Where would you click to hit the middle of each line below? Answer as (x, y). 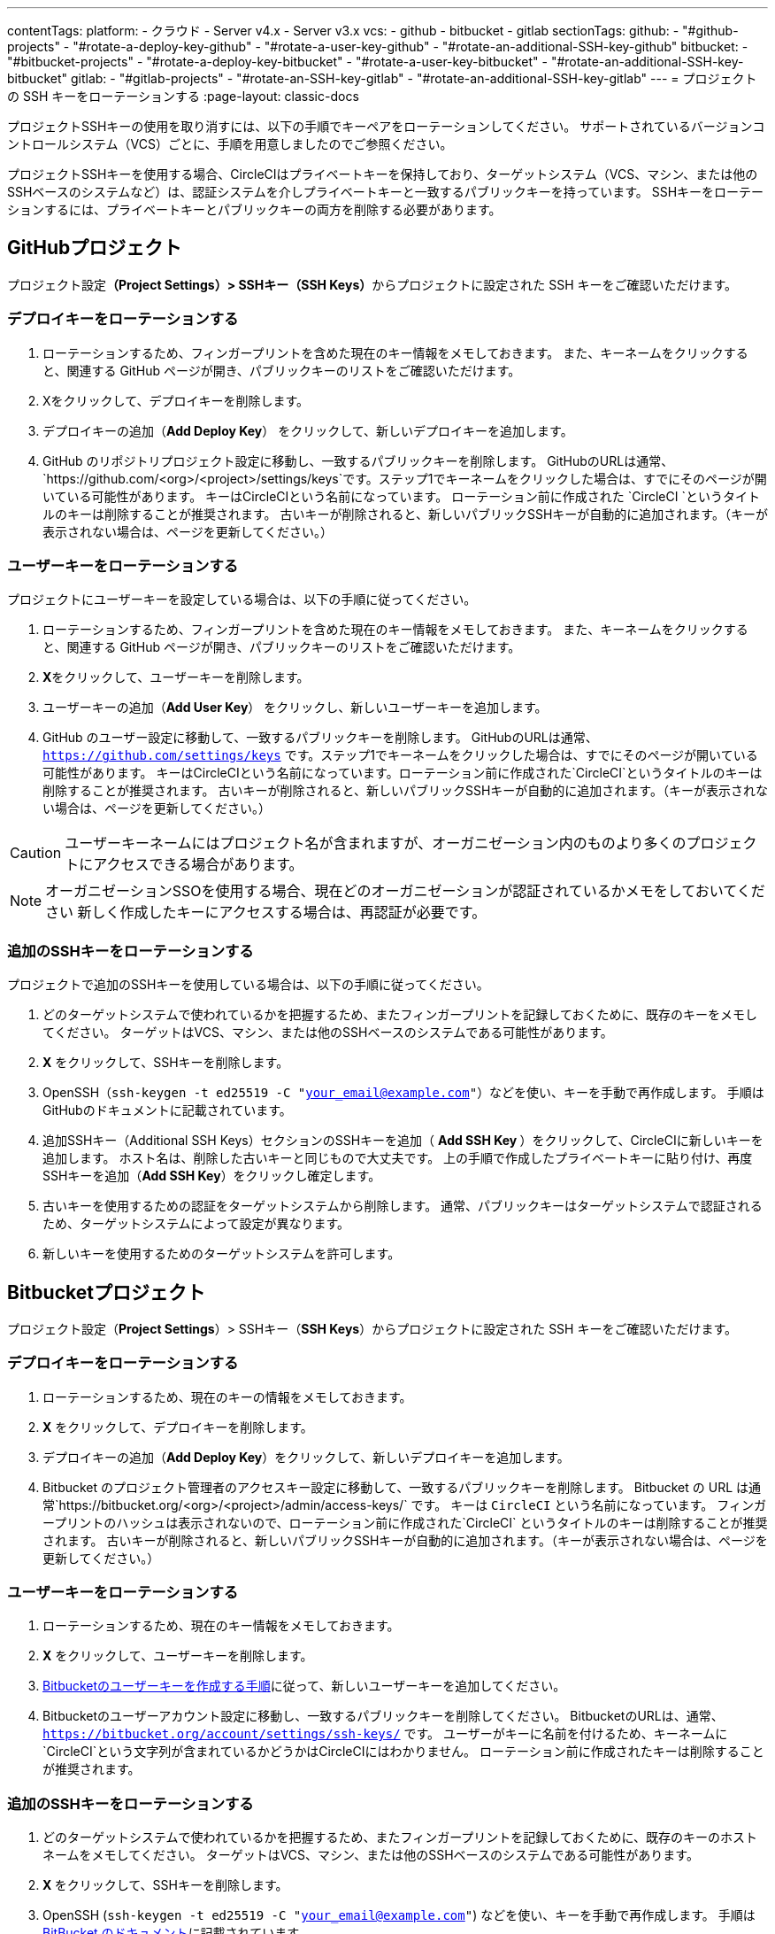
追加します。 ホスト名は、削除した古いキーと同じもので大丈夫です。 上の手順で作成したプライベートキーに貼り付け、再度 (398, 1158)
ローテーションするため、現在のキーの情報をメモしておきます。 (227, 1396)
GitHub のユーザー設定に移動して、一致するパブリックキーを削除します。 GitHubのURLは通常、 (320, 738)
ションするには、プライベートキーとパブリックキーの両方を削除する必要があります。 (254, 209)
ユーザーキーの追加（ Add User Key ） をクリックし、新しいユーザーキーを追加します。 (295, 708)
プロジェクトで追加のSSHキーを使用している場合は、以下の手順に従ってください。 (248, 985)
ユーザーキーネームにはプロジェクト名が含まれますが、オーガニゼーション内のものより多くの (376, 843)
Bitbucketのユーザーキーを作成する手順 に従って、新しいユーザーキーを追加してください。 (304, 1686)
